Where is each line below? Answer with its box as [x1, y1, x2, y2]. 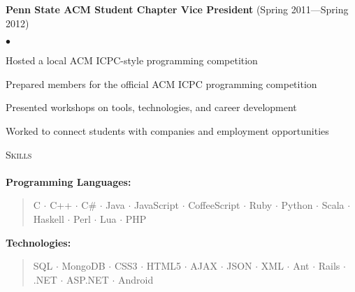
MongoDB [61, 258, 106, 273]
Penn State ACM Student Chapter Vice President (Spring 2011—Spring [6, 2, 349, 16]
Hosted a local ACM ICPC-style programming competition [6, 53, 258, 68]
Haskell [33, 211, 64, 226]
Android [117, 272, 154, 286]
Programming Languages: [6, 174, 131, 189]
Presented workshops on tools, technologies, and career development [6, 100, 297, 115]
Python [281, 198, 313, 212]
